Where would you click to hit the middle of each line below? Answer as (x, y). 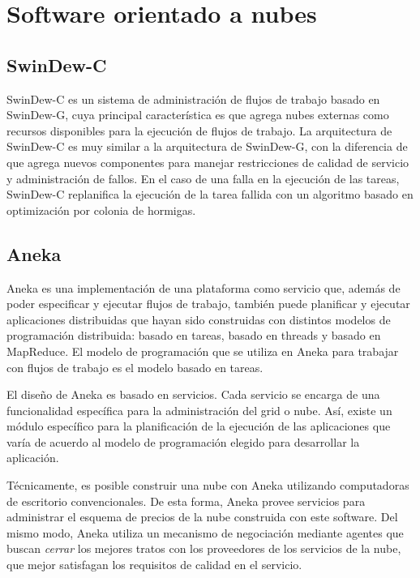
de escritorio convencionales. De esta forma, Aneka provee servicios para (186, 501)
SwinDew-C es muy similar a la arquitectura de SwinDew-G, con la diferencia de (207, 146)
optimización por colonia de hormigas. (101, 210)
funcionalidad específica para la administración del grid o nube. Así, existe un (199, 410)
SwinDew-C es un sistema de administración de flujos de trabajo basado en (193, 98)
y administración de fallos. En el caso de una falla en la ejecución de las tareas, (203, 178)
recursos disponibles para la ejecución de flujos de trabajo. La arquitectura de (199, 130)
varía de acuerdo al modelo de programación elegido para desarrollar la (183, 441)
